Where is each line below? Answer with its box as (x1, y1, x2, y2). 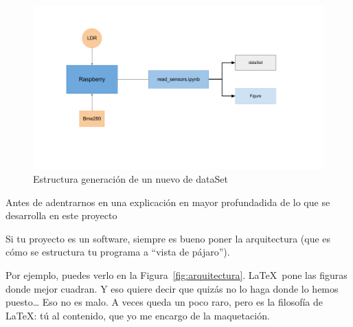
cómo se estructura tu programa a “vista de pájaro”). (5, 245, 230, 259)
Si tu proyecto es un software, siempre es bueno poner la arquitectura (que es (5, 231, 331, 245)
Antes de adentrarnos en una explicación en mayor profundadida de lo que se (5, 194, 330, 209)
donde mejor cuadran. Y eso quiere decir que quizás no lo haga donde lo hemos (5, 281, 339, 295)
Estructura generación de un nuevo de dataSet (33, 172, 228, 186)
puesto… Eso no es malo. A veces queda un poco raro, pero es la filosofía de (5, 295, 323, 309)
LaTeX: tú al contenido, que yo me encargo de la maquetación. (5, 308, 270, 322)
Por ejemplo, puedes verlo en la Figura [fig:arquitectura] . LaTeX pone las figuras (5, 268, 348, 282)
